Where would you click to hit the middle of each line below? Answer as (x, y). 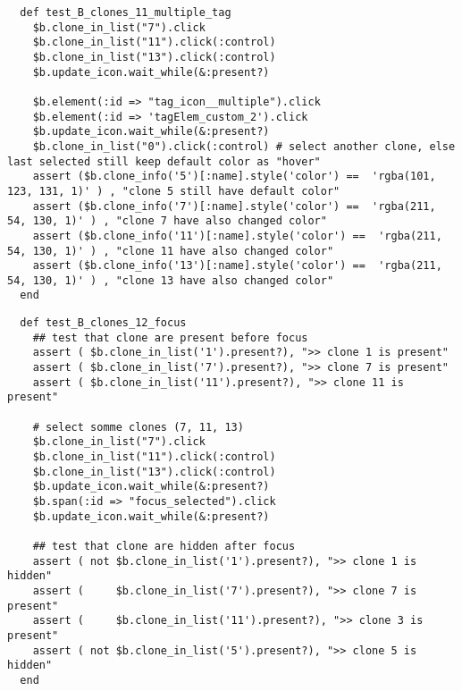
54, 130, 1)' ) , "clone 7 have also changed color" (167, 221)
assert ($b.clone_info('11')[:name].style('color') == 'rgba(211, (237, 236)
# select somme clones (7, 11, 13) (138, 427)
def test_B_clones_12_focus (103, 323)
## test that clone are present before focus (170, 337)
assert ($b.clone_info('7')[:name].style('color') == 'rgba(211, (234, 206)
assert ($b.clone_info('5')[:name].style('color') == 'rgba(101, (234, 177)
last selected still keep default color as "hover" (164, 161)
